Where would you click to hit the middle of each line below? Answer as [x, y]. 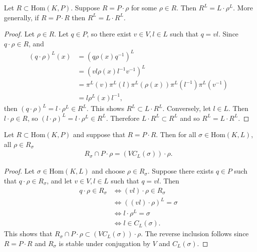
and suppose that [99, 134]
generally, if [21, 17]
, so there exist [109, 34]
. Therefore [123, 118]
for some [144, 7]
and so [190, 118]
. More [243, 7]
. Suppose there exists [180, 171]
